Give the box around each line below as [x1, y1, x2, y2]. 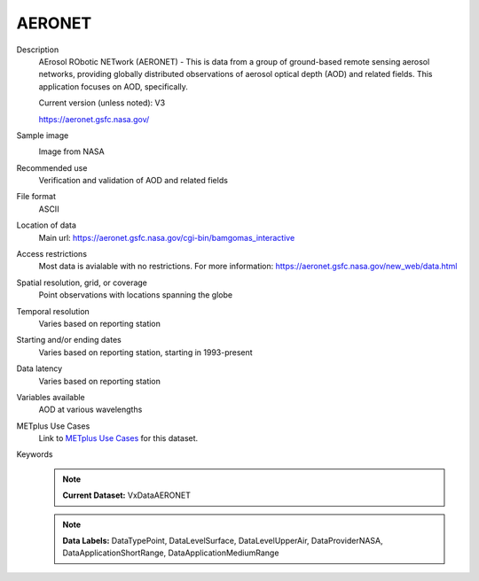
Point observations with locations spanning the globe [38, 290, 233, 300]
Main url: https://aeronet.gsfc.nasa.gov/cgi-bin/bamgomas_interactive [38, 232, 295, 243]
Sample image [16, 129, 69, 141]
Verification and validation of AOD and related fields [38, 175, 228, 186]
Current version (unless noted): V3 [38, 97, 166, 108]
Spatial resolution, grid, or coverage [16, 277, 148, 288]
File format [16, 191, 57, 202]
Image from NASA [38, 146, 106, 157]
